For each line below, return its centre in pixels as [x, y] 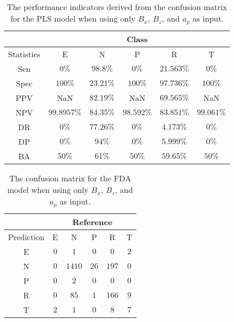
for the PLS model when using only [73, 18]
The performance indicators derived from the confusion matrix [117, 7]
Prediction [26, 237]
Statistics [24, 54]
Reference [92, 222]
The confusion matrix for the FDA [70, 178]
